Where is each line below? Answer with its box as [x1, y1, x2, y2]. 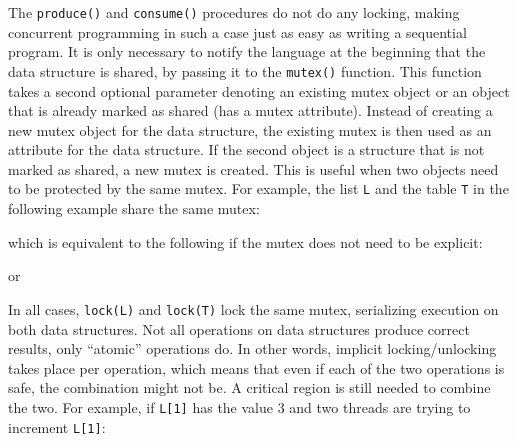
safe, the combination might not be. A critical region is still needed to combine [8, 377, 491, 398]
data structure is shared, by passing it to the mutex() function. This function [8, 60, 482, 81]
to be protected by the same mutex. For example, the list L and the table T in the [8, 178, 509, 199]
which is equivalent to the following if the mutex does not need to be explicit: [8, 231, 483, 252]
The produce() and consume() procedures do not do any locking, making [8, 2, 460, 22]
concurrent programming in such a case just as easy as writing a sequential [8, 21, 467, 42]
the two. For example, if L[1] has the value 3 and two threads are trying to [8, 396, 471, 417]
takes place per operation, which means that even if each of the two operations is [8, 357, 505, 378]
